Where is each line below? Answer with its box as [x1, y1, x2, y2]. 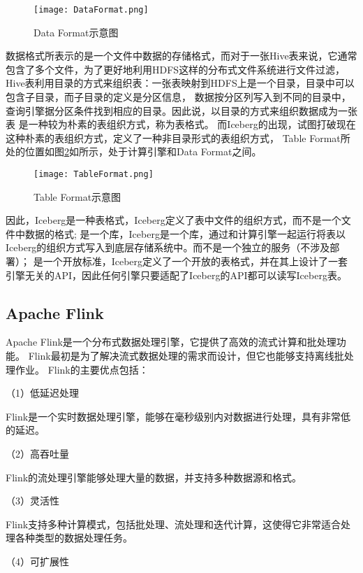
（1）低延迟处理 [6, 385, 79, 400]
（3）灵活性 [6, 493, 59, 508]
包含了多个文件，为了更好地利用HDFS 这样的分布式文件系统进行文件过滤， [6, 62, 346, 76]
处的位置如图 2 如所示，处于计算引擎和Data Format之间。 [6, 144, 262, 159]
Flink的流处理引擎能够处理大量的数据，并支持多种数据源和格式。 [6, 469, 302, 484]
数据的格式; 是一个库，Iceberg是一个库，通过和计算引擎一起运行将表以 [24, 226, 346, 241]
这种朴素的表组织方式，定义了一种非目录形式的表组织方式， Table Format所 [6, 130, 350, 145]
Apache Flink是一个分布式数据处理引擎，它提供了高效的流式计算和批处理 [6, 334, 336, 349]
